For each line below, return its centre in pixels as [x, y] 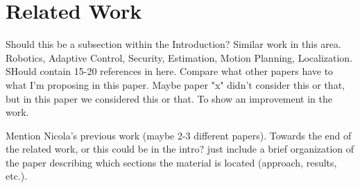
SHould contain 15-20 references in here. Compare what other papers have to [170, 71]
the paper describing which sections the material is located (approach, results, [171, 162]
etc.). [17, 176]
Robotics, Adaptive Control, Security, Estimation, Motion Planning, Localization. [179, 57]
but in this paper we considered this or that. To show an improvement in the [169, 98]
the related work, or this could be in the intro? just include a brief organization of [180, 149]
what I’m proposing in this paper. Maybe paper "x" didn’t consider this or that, [175, 84]
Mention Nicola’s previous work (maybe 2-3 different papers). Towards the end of [179, 135]
